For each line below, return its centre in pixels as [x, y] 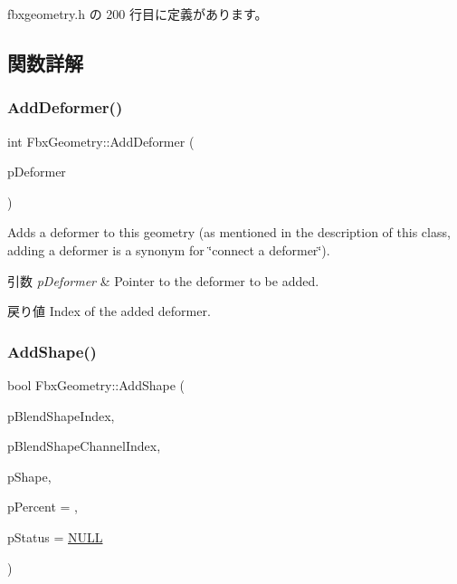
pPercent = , [43, 507]
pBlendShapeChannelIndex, [84, 446]
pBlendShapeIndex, [61, 415]
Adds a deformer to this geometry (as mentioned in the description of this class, [229, 232]
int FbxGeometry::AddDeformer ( [101, 141]
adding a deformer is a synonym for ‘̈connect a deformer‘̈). [169, 249]
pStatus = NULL [55, 536]
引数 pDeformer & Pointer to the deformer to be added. [163, 280]
